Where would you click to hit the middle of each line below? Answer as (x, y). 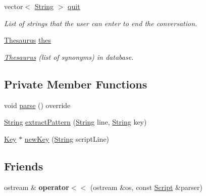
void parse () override (37, 105)
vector (14, 6)
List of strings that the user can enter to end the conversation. (101, 23)
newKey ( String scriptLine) (67, 138)
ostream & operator (37, 187)
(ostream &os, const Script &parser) (146, 187)
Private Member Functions (76, 84)
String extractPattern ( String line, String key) (75, 122)
